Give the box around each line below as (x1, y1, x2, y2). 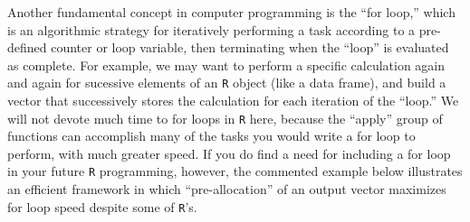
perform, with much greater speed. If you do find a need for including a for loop (7, 143, 451, 162)
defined (7, 38, 47, 57)
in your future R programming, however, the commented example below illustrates (7, 162, 463, 180)
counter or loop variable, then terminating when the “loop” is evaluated (51, 38, 449, 57)
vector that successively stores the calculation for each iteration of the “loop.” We (7, 91, 459, 110)
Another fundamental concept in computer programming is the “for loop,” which (7, 3, 456, 21)
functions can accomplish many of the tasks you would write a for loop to (7, 126, 416, 145)
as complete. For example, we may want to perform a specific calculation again (7, 55, 446, 74)
